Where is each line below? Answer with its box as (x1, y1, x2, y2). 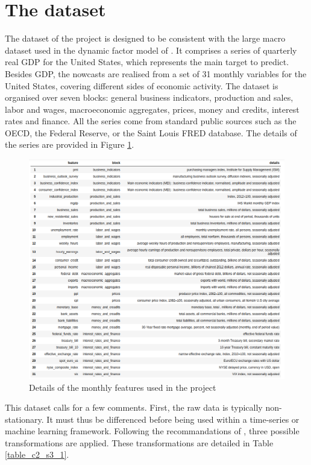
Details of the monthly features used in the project (29, 381, 216, 393)
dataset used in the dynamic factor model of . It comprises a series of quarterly (5, 43, 297, 56)
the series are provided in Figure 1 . (5, 138, 134, 151)
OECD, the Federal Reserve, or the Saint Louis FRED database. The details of (5, 126, 297, 139)
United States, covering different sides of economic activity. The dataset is (5, 79, 278, 92)
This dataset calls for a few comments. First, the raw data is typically (5, 401, 263, 414)
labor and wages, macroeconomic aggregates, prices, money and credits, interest (5, 103, 300, 115)
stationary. (5, 413, 44, 425)
